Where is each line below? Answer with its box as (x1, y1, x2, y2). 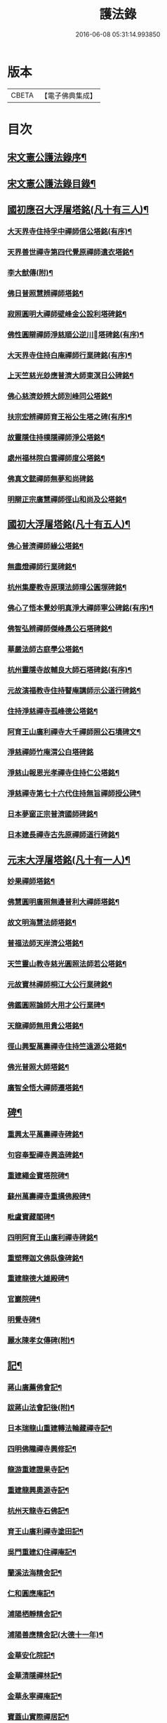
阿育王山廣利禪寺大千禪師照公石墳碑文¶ (7, 727, 142, 737)
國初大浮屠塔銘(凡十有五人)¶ (7, 518, 131, 531)
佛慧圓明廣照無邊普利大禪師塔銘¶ (7, 897, 120, 907)
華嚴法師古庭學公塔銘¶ (7, 644, 84, 654)
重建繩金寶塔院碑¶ (7, 1170, 69, 1180)
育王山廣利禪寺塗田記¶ (7, 1527, 84, 1536)
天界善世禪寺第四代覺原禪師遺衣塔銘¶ (7, 247, 134, 257)
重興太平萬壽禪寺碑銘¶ (7, 1130, 84, 1140)
